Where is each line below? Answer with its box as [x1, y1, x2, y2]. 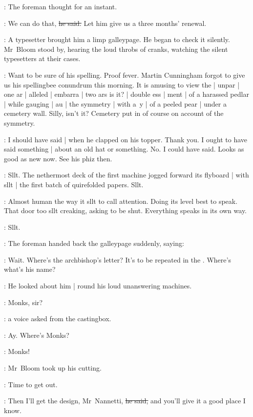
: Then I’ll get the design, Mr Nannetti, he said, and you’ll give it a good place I [4, 395, 246, 406]
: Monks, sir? [4, 297, 43, 307]
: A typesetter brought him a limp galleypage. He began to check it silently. [4, 34, 230, 44]
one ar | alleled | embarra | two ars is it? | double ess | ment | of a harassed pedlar [4, 89, 249, 99]
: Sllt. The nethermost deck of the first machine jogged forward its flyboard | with [4, 170, 249, 180]
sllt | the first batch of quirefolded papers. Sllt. [4, 179, 144, 189]
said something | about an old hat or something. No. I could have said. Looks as [4, 144, 244, 154]
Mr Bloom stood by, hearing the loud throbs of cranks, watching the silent [4, 44, 228, 54]
